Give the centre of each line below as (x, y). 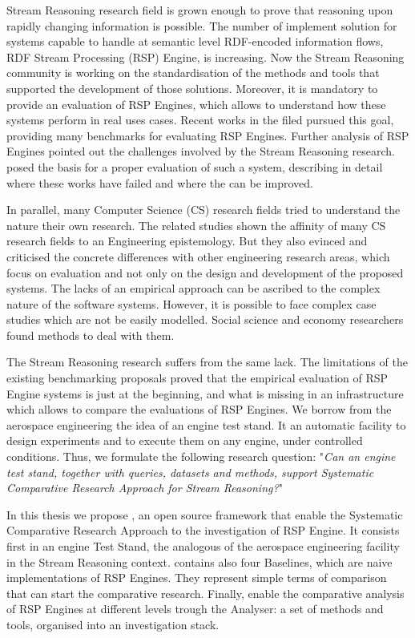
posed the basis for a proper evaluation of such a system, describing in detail (195, 166)
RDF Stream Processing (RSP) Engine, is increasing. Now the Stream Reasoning (205, 57)
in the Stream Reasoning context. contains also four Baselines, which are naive (199, 561)
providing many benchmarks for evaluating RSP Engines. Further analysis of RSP (208, 135)
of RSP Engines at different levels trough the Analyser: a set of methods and (195, 609)
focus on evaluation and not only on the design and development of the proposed (205, 272)
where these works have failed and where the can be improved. (160, 182)
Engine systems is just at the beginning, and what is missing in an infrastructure (205, 393)
